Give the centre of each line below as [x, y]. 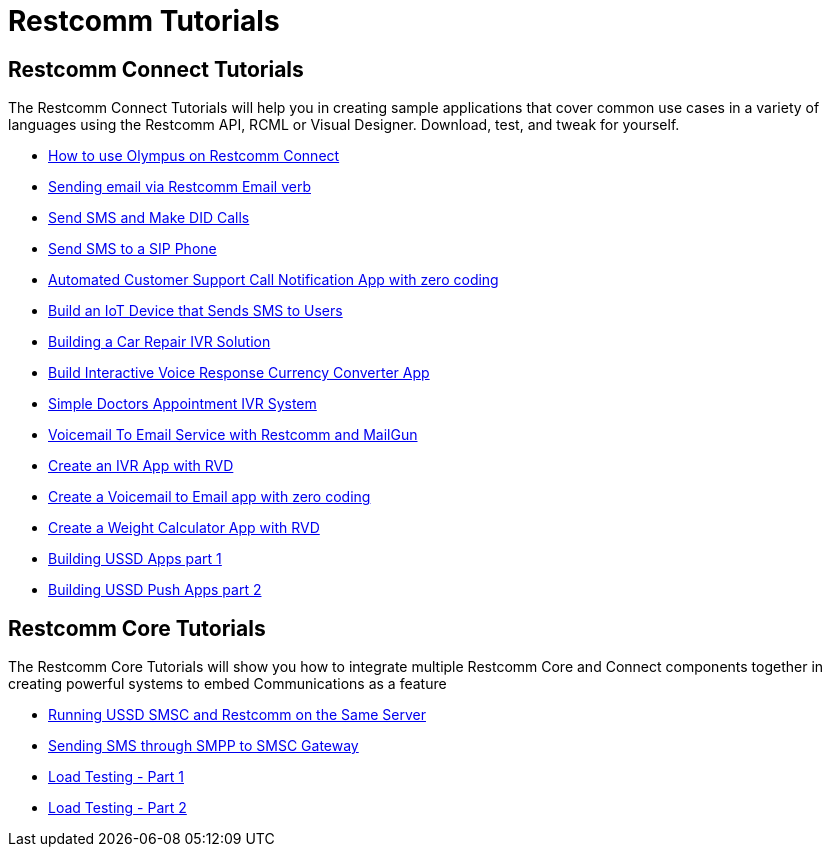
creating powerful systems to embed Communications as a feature [227, 684]
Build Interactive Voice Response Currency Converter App [239, 373]
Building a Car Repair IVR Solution [159, 342]
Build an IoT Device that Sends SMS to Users [195, 311]
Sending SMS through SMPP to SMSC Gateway [203, 746]
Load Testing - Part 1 [116, 777]
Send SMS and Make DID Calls [149, 218]
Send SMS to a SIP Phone [132, 249]
